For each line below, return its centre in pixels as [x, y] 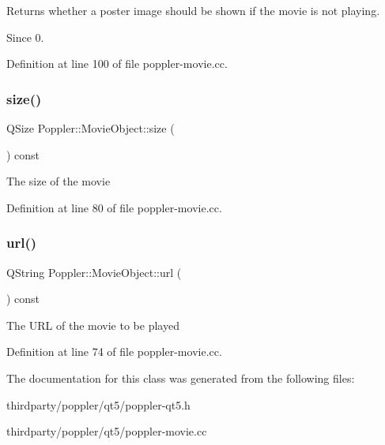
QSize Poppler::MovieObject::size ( [91, 128]
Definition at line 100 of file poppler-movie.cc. [117, 64]
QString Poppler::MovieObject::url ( [94, 272]
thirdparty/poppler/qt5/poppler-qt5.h [98, 404]
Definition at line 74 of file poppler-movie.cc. [114, 352]
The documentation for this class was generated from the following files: [181, 378]
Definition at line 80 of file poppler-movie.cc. [114, 207]
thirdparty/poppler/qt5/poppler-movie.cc [107, 431]
